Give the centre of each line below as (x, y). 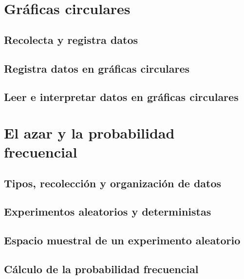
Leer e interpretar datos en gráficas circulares (121, 97)
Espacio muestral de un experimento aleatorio (122, 240)
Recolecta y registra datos (71, 39)
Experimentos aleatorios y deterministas (108, 211)
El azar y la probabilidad (89, 132)
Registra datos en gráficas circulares (97, 68)
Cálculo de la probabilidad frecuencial (101, 269)
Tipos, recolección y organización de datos (113, 183)
